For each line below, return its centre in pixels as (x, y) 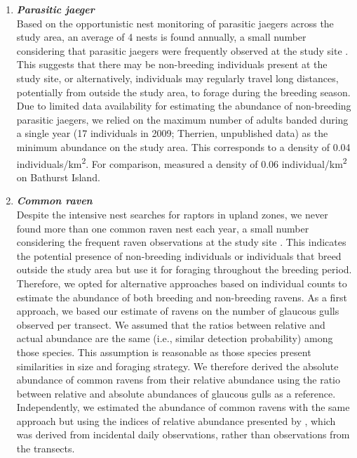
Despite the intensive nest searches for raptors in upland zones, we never (172, 214)
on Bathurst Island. (58, 177)
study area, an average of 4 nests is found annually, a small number (161, 37)
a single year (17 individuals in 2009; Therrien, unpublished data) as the (172, 133)
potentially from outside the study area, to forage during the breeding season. (183, 92)
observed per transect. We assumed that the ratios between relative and (171, 324)
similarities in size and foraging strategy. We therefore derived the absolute (177, 366)
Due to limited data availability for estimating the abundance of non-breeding (184, 106)
